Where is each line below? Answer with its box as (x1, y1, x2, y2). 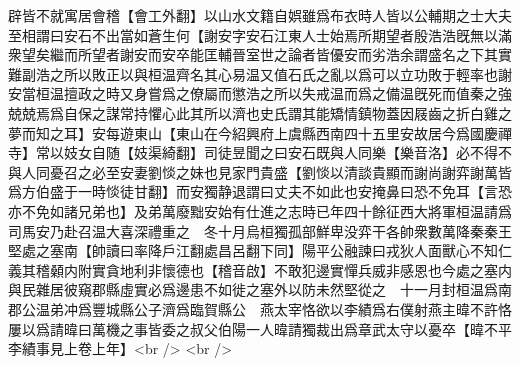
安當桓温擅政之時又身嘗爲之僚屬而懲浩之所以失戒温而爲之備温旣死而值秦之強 (8, 83, 512, 104)
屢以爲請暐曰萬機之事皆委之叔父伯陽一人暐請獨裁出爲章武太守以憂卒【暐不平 (8, 318, 512, 339)
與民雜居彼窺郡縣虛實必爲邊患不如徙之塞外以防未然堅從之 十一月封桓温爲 (8, 279, 498, 300)
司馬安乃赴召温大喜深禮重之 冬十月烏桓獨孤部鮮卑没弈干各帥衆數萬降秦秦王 (8, 220, 512, 241)
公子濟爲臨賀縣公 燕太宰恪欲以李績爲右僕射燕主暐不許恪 (133, 298, 512, 319)
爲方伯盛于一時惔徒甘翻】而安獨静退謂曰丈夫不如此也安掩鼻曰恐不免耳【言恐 (8, 181, 512, 202)
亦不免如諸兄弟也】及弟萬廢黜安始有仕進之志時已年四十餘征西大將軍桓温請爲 (8, 200, 512, 221)
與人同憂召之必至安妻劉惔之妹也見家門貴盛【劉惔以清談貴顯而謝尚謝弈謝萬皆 (8, 161, 512, 182)
